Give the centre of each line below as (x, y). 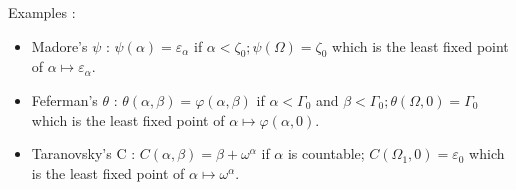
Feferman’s (64, 99)
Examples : (42, 12)
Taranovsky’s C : (83, 153)
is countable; (326, 153)
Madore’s (59, 45)
